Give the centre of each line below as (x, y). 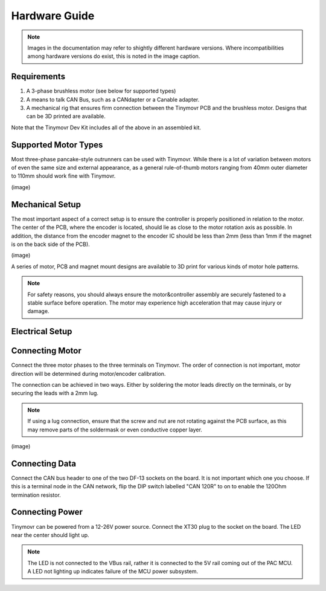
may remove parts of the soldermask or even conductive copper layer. (115, 430)
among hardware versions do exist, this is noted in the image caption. (114, 56)
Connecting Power (47, 512)
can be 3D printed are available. (66, 116)
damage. (38, 311)
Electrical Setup (42, 331)
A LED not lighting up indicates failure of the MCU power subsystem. (113, 572)
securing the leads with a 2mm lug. (55, 393)
